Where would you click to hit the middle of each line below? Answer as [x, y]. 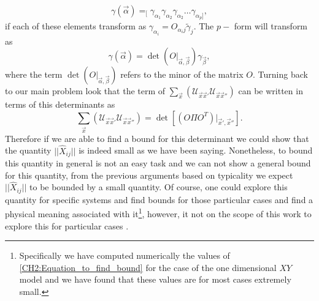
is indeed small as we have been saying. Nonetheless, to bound [196, 150]
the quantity [28, 150]
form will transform [271, 26]
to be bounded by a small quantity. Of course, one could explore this [159, 187]
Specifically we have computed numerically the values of [125, 255]
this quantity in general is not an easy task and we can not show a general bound [158, 162]
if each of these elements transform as [76, 26]
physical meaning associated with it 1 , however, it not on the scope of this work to [158, 213]
